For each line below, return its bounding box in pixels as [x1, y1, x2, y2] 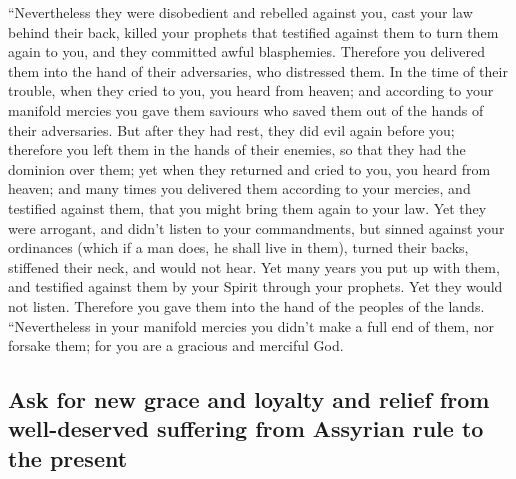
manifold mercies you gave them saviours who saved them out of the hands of [8, 99, 484, 120]
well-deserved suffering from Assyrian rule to [8, 413, 484, 444]
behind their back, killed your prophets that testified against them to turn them [8, 21, 499, 42]
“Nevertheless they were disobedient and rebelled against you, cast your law [8, 2, 473, 22]
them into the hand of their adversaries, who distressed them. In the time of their [8, 60, 508, 81]
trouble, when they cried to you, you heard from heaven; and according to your [8, 80, 494, 101]
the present [8, 442, 128, 473]
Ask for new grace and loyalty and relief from [8, 384, 490, 415]
